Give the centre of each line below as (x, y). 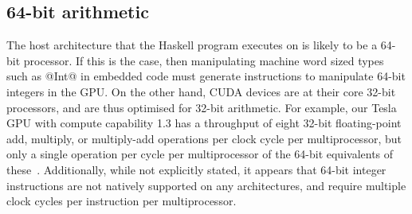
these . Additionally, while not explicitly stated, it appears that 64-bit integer (196, 169)
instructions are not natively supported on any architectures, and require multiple (206, 185)
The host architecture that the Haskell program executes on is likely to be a (192, 45)
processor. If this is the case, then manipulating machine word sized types (204, 60)
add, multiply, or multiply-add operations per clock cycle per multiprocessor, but (204, 138)
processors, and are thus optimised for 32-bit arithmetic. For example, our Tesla (202, 107)
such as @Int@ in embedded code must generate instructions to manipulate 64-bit (206, 76)
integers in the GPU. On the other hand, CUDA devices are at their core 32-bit (201, 91)
